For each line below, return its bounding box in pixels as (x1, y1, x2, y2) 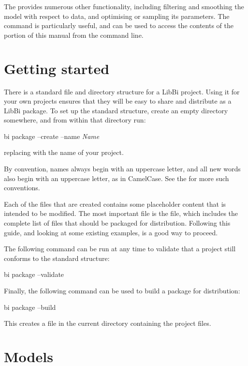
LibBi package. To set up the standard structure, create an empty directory (4, 105, 228, 115)
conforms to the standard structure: (4, 253, 110, 263)
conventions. (4, 183, 40, 193)
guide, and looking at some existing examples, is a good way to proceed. (4, 227, 218, 237)
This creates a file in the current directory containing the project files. (4, 318, 211, 328)
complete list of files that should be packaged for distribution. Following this (4, 218, 231, 228)
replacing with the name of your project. (4, 147, 124, 157)
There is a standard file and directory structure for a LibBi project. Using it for (4, 86, 240, 96)
